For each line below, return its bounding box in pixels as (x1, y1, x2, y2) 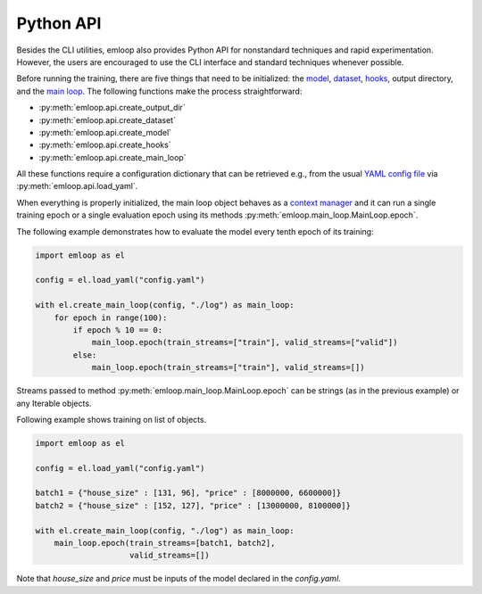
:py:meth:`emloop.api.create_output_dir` (38, 103, 187, 113)
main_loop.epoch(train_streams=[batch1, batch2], (54, 538, 276, 548)
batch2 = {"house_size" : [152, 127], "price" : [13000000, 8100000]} (35, 500, 352, 510)
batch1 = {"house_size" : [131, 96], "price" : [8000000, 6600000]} (35, 488, 342, 499)
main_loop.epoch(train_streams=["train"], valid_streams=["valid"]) (91, 337, 398, 348)
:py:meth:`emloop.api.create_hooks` (38, 139, 171, 151)
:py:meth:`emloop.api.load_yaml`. (16, 181, 138, 192)
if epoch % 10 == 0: (72, 325, 163, 334)
